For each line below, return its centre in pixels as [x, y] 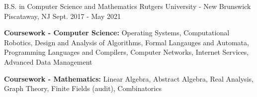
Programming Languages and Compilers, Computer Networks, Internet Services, [127, 52]
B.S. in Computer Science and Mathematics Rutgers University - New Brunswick [128, 6]
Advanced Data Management [48, 61]
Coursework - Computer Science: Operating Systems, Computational [117, 33]
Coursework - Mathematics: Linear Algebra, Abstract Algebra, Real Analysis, [129, 78]
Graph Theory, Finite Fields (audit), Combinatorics [83, 88]
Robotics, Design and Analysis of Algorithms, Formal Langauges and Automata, [127, 42]
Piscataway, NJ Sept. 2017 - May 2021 [62, 16]
